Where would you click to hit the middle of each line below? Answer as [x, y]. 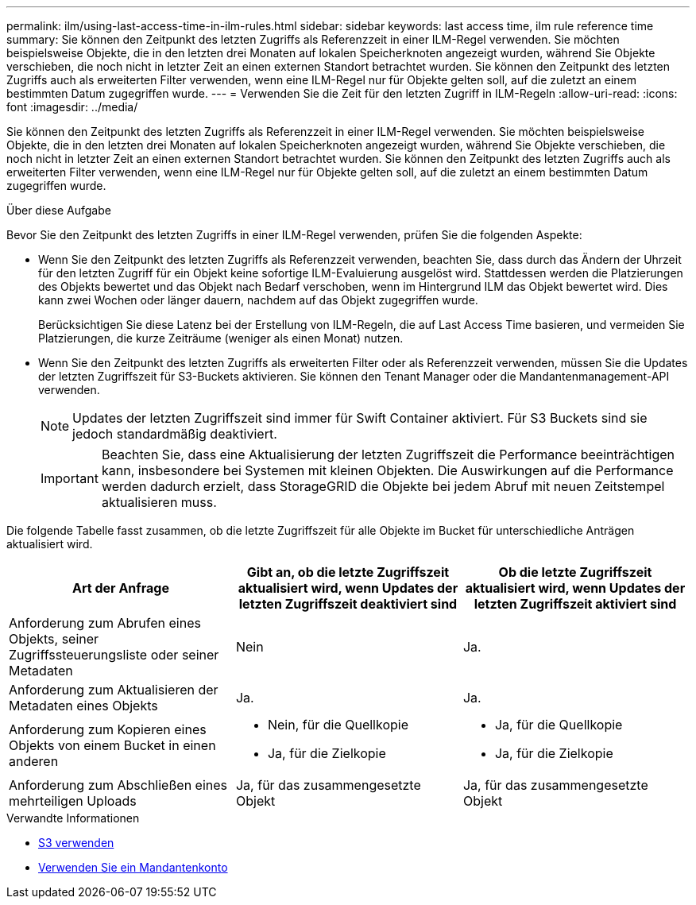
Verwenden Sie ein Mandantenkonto [133, 867]
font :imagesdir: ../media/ [72, 107]
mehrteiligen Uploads [73, 801]
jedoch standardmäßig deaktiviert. [175, 434]
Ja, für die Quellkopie [559, 725]
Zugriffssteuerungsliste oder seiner [114, 655]
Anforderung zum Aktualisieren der [114, 690]
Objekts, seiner [54, 639]
